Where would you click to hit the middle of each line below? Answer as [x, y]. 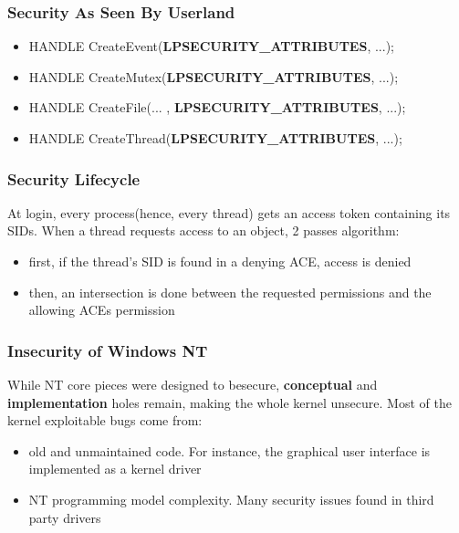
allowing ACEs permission [102, 310]
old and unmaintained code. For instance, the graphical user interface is [229, 450]
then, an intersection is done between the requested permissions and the [230, 292]
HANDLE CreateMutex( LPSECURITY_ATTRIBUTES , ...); [214, 76]
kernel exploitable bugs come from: [105, 420]
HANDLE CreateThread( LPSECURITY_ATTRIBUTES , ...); [215, 138]
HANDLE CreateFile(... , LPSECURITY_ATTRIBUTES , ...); [217, 107]
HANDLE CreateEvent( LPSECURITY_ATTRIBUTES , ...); [211, 46]
